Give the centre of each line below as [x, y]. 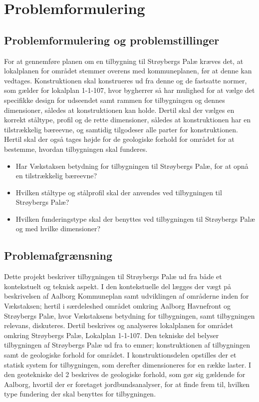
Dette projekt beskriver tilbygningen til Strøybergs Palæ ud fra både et [113, 276]
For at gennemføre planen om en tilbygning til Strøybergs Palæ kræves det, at [124, 61]
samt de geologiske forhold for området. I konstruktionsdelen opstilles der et [120, 355]
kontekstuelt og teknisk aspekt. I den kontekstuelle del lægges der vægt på [118, 286]
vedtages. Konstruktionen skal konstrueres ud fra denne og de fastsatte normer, [126, 80]
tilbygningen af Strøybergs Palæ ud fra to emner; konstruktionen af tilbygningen [127, 345]
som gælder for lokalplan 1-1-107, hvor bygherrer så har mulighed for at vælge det [129, 90]
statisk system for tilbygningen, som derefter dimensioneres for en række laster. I [128, 364]
